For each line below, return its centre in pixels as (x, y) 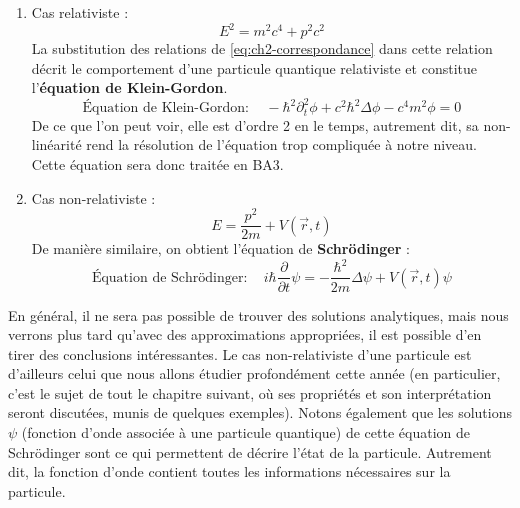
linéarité (56, 144)
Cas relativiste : (80, 12)
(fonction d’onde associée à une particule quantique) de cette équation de (245, 432)
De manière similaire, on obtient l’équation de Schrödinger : (220, 248)
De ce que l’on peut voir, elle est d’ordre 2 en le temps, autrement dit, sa (255, 124)
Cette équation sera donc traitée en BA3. (157, 164)
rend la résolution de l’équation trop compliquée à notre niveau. (281, 144)
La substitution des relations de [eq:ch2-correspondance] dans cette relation (262, 48)
